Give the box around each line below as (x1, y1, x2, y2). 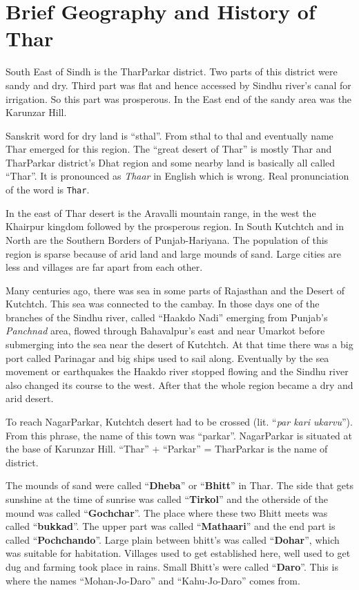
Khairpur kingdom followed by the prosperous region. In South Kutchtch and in (6, 219, 345, 234)
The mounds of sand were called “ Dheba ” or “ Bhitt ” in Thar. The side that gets (6, 478, 354, 493)
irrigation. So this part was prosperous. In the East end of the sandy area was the (6, 91, 352, 106)
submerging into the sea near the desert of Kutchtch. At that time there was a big (6, 337, 353, 352)
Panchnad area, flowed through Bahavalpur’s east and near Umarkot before (6, 323, 325, 338)
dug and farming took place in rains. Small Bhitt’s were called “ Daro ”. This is (6, 559, 338, 573)
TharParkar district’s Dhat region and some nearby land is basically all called (6, 155, 336, 169)
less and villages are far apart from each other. (6, 260, 203, 274)
